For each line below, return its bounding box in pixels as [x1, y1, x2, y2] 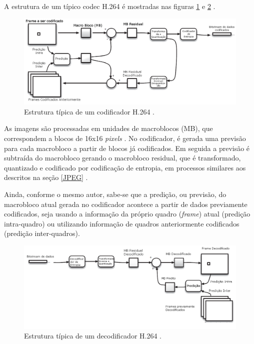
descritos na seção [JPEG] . [4, 172, 88, 182]
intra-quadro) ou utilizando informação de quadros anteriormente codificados [4, 218, 239, 228]
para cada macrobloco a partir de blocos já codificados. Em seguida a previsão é [4, 142, 250, 153]
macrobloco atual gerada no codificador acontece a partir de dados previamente [4, 198, 247, 209]
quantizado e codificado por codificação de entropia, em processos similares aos [4, 162, 246, 172]
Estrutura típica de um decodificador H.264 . [24, 330, 161, 341]
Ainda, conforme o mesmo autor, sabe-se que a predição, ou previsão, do [4, 189, 226, 199]
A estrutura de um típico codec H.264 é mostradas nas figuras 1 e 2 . [4, 1, 215, 11]
